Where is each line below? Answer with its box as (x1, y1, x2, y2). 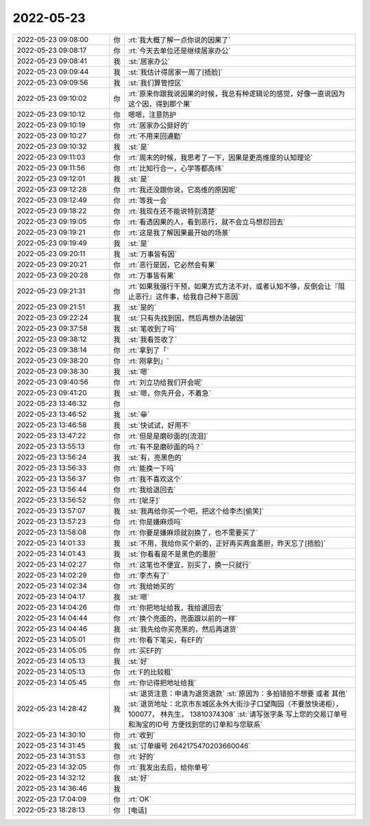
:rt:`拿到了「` (127, 345, 169, 355)
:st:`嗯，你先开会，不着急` (127, 388, 212, 398)
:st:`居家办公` (127, 56, 171, 66)
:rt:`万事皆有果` (127, 271, 176, 280)
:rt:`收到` (127, 730, 156, 739)
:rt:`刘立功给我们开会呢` (127, 378, 203, 387)
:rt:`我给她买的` (127, 581, 176, 590)
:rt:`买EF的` (127, 645, 164, 655)
